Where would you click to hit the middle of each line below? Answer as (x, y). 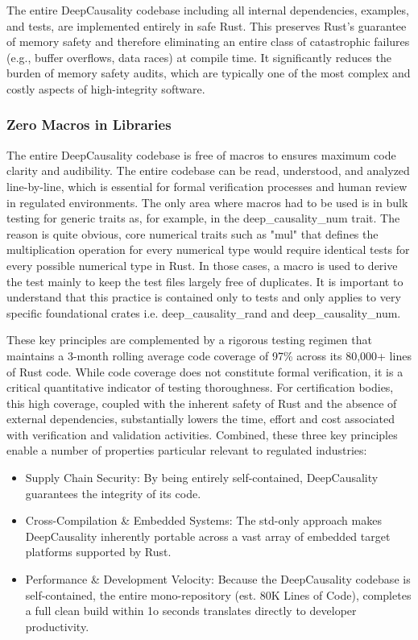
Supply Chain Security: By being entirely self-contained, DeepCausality (202, 478)
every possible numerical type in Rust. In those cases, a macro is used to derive (202, 265)
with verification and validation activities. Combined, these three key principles (202, 434)
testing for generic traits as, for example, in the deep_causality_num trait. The (203, 218)
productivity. (57, 626)
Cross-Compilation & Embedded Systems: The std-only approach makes (203, 520)
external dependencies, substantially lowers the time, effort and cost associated (201, 419)
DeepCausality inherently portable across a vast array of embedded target (208, 536)
